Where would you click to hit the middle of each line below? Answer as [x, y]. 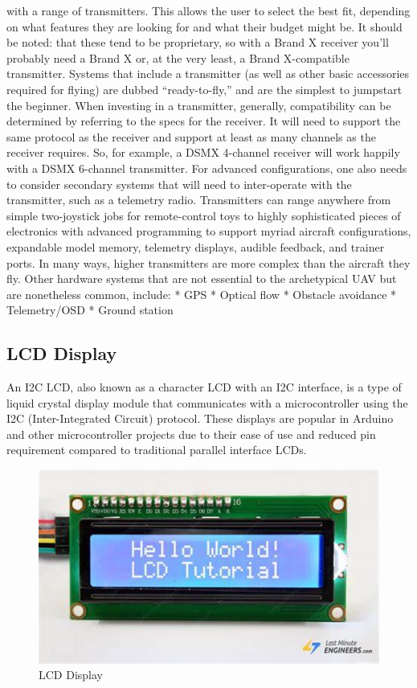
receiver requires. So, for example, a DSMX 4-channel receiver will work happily [203, 152]
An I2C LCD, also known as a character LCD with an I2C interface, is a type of [204, 387]
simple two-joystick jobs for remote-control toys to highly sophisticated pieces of [204, 215]
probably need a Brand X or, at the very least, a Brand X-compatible [178, 57]
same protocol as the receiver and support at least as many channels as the [191, 136]
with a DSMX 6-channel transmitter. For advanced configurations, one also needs [207, 168]
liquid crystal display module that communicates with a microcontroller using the [207, 402]
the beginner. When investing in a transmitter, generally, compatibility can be [199, 105]
